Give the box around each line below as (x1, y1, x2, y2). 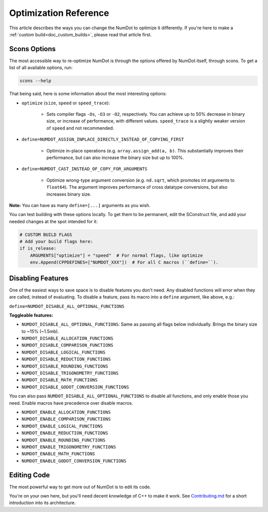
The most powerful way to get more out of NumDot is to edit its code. (9, 484, 151, 490)
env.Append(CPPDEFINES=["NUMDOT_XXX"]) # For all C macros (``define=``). (30, 260, 219, 265)
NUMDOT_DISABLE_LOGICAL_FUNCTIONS (21, 349, 106, 355)
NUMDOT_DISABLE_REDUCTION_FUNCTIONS (21, 357, 111, 362)
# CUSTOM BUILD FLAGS (19, 231, 72, 237)
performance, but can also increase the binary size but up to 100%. (46, 154, 185, 160)
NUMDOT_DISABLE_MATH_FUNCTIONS (21, 377, 98, 383)
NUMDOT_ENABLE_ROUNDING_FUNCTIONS (21, 437, 106, 443)
